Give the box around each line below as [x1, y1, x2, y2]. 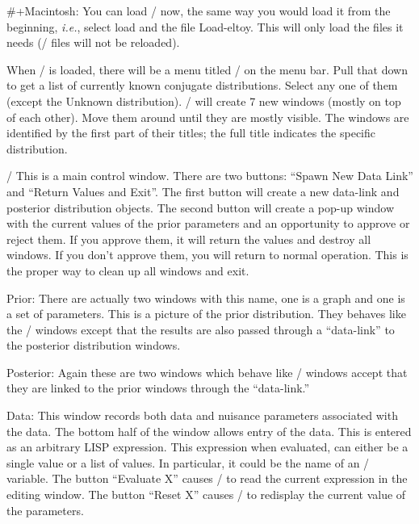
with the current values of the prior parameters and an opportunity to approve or [6, 215, 410, 232]
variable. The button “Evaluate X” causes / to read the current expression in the [6, 470, 408, 487]
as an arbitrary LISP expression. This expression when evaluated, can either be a [6, 438, 409, 455]
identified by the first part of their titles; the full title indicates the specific [6, 124, 376, 141]
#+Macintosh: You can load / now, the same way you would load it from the [6, 2, 391, 19]
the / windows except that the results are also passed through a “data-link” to [6, 321, 395, 337]
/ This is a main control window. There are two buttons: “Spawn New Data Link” [6, 167, 413, 184]
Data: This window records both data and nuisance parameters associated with [6, 407, 398, 424]
